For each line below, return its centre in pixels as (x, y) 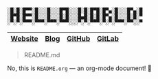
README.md (42, 55)
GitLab (108, 38)
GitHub (78, 38)
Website (24, 38)
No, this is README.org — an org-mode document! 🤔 (80, 68)
